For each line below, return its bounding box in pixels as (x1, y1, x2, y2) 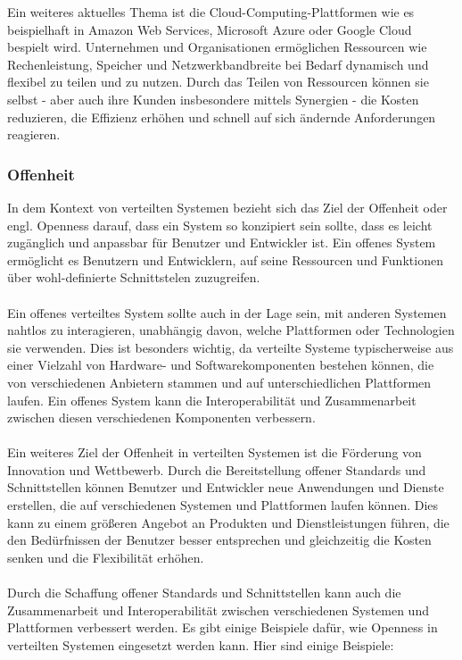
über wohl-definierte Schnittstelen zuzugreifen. (7, 268, 260, 287)
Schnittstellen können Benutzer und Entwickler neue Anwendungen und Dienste (7, 478, 444, 497)
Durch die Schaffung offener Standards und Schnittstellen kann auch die (7, 583, 401, 602)
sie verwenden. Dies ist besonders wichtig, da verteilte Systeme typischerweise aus (7, 338, 454, 356)
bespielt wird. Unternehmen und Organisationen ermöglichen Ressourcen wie (7, 38, 427, 56)
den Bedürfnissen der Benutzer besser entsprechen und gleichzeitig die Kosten (7, 531, 432, 549)
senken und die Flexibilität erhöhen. (7, 547, 204, 566)
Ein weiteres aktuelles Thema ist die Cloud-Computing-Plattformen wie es (7, 3, 415, 21)
